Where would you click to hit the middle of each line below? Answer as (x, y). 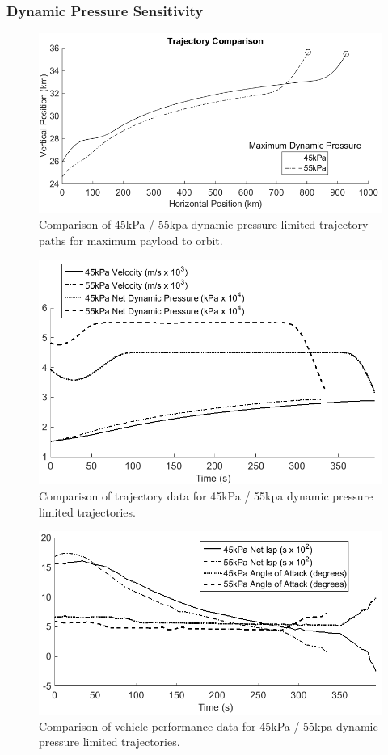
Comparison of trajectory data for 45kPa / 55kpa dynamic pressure (206, 495)
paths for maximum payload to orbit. (131, 240)
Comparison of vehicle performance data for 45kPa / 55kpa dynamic (209, 725)
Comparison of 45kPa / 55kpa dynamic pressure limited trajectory (204, 224)
